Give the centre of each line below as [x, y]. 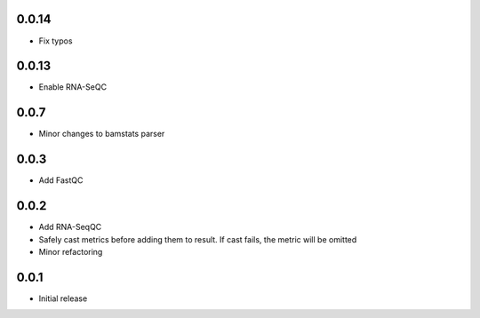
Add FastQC [61, 180]
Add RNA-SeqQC [70, 227]
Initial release [63, 298]
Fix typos [56, 41]
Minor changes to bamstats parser [102, 134]
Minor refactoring [71, 251]
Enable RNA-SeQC [72, 87]
